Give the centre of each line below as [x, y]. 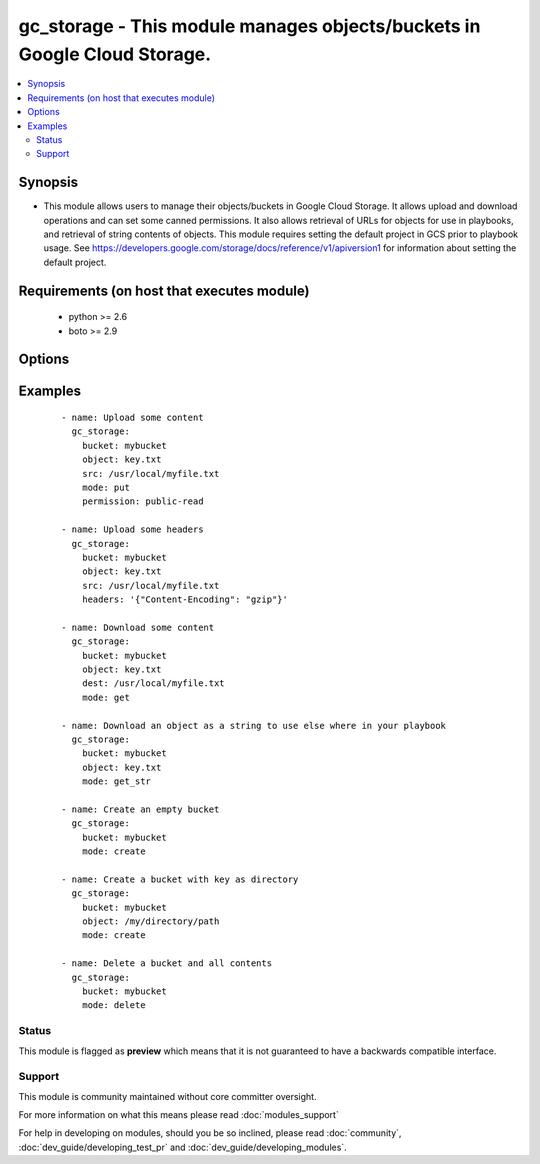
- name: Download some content [138, 627]
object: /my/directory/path [150, 921]
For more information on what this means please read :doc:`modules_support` [178, 1115]
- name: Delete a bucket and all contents [167, 963]
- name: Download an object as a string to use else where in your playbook [254, 725]
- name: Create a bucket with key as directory [180, 879]
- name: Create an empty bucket [140, 809]
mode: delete [113, 1005]
